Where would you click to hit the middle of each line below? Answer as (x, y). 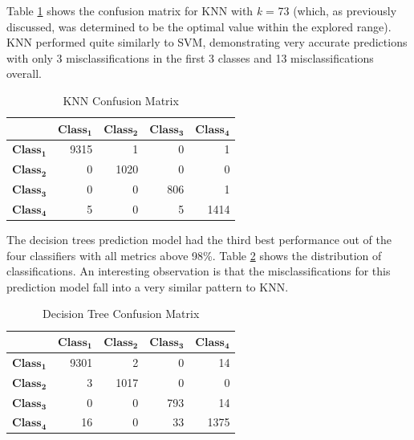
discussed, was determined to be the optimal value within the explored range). (199, 26)
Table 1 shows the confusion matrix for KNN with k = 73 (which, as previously (202, 10)
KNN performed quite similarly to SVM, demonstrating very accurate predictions (207, 42)
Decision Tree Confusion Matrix (121, 314)
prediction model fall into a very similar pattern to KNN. (148, 286)
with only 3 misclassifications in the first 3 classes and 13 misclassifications (190, 57)
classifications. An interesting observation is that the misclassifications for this (199, 271)
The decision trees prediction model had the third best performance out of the (199, 240)
